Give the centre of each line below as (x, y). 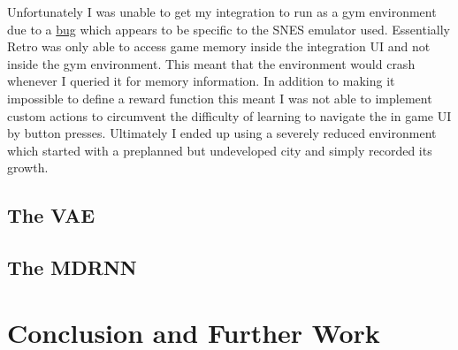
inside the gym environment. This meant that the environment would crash (211, 63)
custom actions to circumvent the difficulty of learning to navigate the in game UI (229, 115)
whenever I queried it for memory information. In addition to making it (201, 81)
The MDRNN (72, 267)
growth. (28, 167)
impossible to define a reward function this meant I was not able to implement (220, 98)
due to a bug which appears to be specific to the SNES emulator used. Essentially (229, 29)
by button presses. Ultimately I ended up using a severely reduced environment (222, 133)
